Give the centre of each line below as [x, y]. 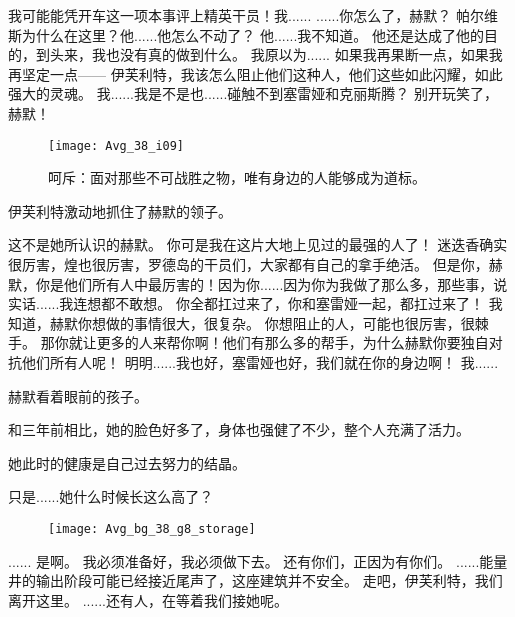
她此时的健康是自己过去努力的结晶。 [127, 462]
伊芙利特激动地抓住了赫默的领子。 [120, 210]
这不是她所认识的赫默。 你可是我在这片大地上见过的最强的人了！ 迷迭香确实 [258, 244]
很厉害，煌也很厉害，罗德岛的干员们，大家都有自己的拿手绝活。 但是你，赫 [255, 264]
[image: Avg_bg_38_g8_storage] [152, 528]
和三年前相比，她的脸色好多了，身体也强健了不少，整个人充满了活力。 [239, 429]
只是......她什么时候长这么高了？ [111, 496]
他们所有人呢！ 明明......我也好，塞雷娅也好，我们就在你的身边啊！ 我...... [260, 361]
